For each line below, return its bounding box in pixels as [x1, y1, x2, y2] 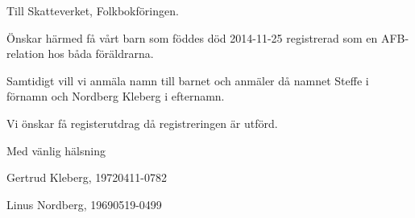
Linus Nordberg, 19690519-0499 [6, 195, 162, 212]
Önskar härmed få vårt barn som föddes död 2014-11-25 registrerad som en [6, 29, 378, 46]
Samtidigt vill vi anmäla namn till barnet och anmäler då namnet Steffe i [6, 72, 369, 88]
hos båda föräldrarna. [48, 45, 154, 62]
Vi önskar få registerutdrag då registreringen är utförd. [6, 114, 278, 131]
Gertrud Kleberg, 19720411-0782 [6, 169, 167, 186]
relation [6, 45, 44, 62]
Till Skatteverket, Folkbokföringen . [6, 2, 179, 19]
